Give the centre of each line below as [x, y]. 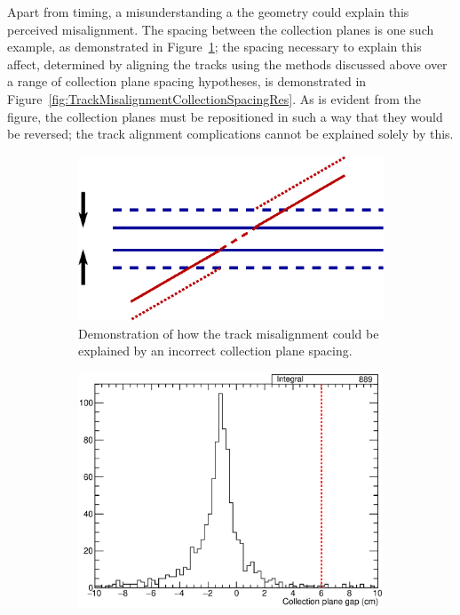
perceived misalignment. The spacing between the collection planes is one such [221, 29]
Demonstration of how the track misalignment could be [229, 333]
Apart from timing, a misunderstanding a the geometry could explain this [208, 12]
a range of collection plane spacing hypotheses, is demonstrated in [187, 81]
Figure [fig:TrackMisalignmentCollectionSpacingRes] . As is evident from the [214, 98]
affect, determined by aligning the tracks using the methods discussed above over [227, 64]
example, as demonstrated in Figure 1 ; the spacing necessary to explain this [214, 47]
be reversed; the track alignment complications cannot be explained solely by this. [230, 134]
